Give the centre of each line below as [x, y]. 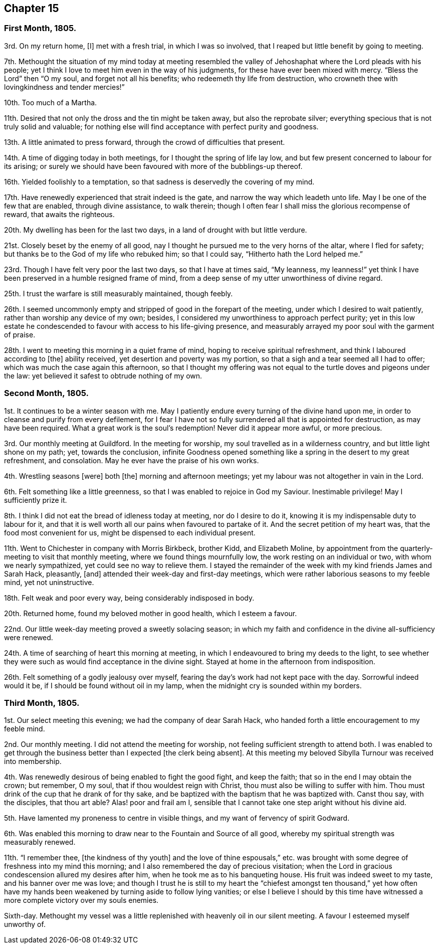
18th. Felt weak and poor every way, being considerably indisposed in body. [129, 598]
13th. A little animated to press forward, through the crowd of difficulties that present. [145, 142]
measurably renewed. [40, 842]
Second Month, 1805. [46, 393]
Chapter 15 [32, 8]
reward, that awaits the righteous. [59, 214]
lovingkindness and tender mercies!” [64, 87]
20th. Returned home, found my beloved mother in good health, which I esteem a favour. [151, 613]
